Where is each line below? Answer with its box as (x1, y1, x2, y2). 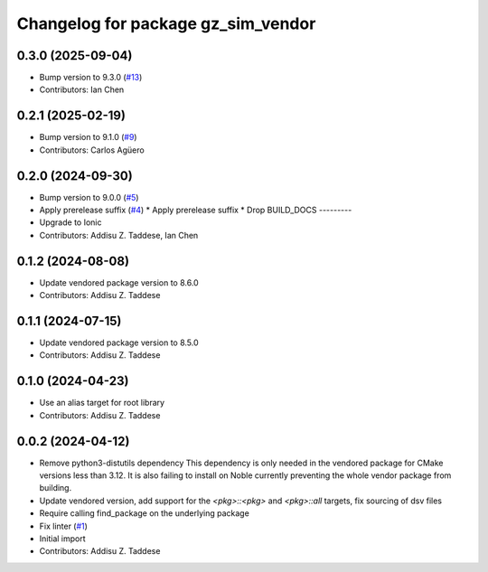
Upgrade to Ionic (39, 217, 102, 228)
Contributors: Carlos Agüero (39, 145, 145, 155)
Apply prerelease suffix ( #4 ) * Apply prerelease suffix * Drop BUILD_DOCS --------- (39, 204, 352, 216)
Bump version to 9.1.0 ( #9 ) (39, 132, 137, 143)
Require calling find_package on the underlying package (39, 508, 250, 519)
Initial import (39, 533, 86, 544)
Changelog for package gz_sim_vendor (16, 14, 316, 33)
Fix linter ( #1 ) (39, 520, 88, 531)
